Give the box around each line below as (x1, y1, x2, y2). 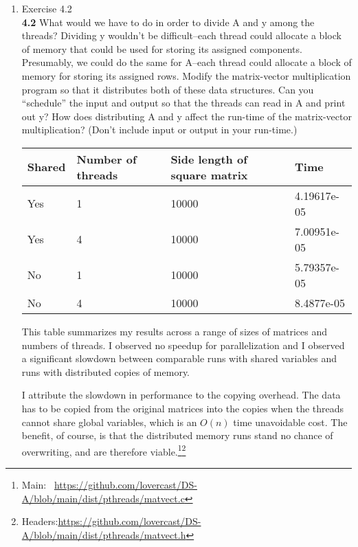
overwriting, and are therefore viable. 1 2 (21, 442, 186, 458)
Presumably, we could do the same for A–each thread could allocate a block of (21, 55, 352, 69)
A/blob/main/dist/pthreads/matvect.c (21, 491, 185, 505)
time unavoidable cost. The (233, 414, 348, 429)
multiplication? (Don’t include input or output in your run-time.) (21, 122, 298, 137)
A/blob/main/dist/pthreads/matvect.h (21, 527, 186, 542)
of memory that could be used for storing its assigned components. (21, 41, 302, 56)
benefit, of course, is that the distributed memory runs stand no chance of (21, 428, 333, 443)
